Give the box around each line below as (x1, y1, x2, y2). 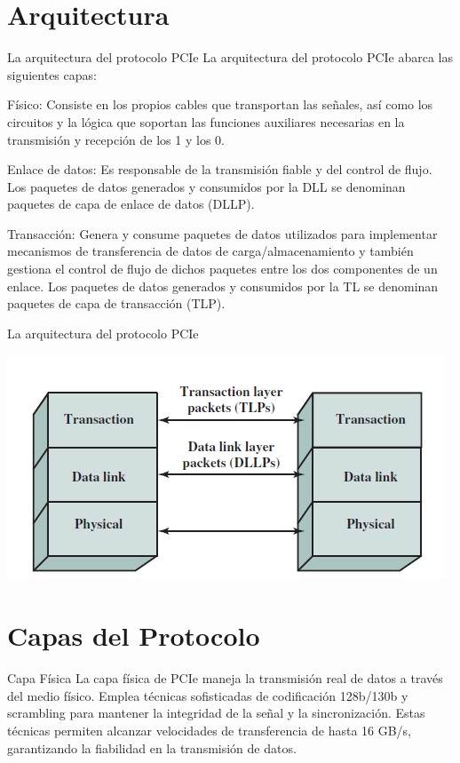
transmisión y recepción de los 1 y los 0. (7, 130, 225, 148)
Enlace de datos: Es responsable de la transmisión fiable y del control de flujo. (7, 160, 432, 179)
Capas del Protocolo (7, 617, 260, 654)
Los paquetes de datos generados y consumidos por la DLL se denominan (7, 177, 406, 195)
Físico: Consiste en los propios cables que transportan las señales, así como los (7, 95, 433, 114)
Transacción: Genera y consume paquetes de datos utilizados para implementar (7, 224, 438, 242)
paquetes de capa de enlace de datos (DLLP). (7, 195, 255, 213)
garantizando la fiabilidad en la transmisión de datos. (7, 738, 297, 757)
